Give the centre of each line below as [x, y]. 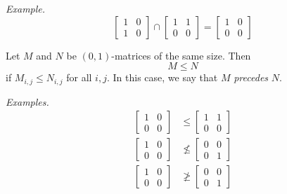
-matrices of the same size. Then [181, 55]
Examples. [27, 101]
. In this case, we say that [162, 77]
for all [79, 77]
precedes [251, 77]
